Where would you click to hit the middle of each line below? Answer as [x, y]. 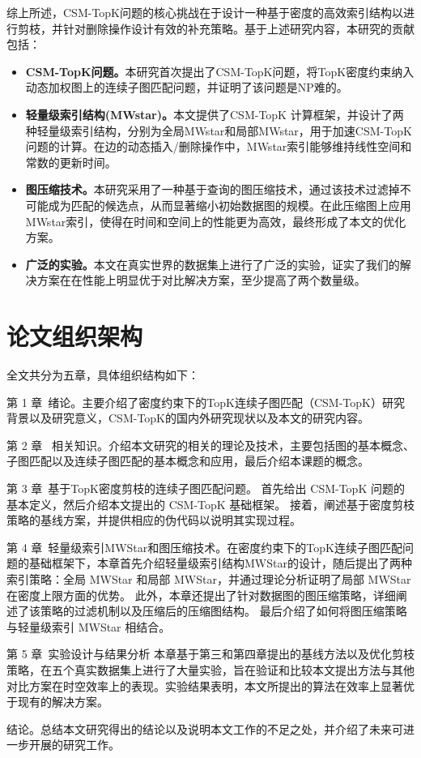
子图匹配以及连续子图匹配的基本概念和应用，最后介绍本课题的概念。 [188, 461]
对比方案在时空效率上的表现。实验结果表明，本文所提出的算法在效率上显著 [205, 685]
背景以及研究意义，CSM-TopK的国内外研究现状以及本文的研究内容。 [188, 418]
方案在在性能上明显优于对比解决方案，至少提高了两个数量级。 [201, 280]
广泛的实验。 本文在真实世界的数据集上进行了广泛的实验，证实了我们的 [213, 264]
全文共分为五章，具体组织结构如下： [103, 375]
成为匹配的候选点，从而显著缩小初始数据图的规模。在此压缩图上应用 [230, 205]
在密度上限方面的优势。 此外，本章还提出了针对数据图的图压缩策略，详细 [201, 595]
